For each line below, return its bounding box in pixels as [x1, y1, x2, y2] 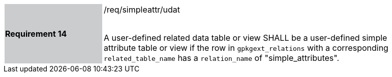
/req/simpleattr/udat [104, 5, 180, 15]
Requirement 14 [5, 29, 67, 39]
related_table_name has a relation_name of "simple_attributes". [104, 53, 339, 63]
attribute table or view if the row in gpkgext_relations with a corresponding [104, 43, 388, 53]
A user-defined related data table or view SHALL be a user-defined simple [104, 33, 387, 43]
